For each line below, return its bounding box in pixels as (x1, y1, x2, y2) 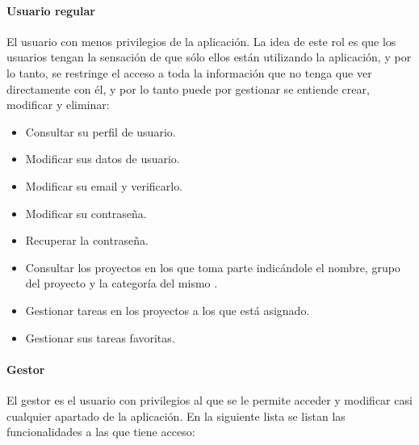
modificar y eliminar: (6, 96, 110, 113)
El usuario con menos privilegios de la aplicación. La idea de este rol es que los (6, 32, 396, 49)
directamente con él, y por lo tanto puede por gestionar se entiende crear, (6, 80, 370, 97)
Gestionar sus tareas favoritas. (25, 329, 175, 346)
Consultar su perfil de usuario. (25, 123, 176, 140)
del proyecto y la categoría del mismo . (25, 275, 218, 292)
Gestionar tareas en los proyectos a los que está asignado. (25, 301, 310, 318)
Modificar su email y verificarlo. (25, 177, 183, 194)
